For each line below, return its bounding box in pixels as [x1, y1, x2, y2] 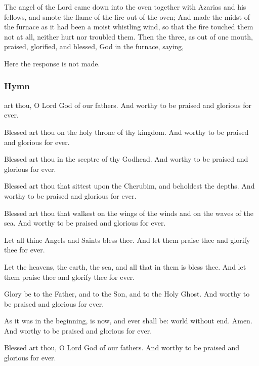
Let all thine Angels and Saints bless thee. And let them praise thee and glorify [4, 234, 250, 245]
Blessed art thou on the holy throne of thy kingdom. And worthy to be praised [4, 126, 249, 137]
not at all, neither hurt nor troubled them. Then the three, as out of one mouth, [4, 31, 253, 42]
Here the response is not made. [4, 58, 100, 68]
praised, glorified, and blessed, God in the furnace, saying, [4, 41, 184, 52]
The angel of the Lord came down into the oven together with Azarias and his [4, 2, 246, 12]
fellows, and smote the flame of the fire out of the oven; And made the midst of [4, 11, 250, 22]
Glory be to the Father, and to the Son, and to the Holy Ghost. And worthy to [4, 288, 250, 299]
